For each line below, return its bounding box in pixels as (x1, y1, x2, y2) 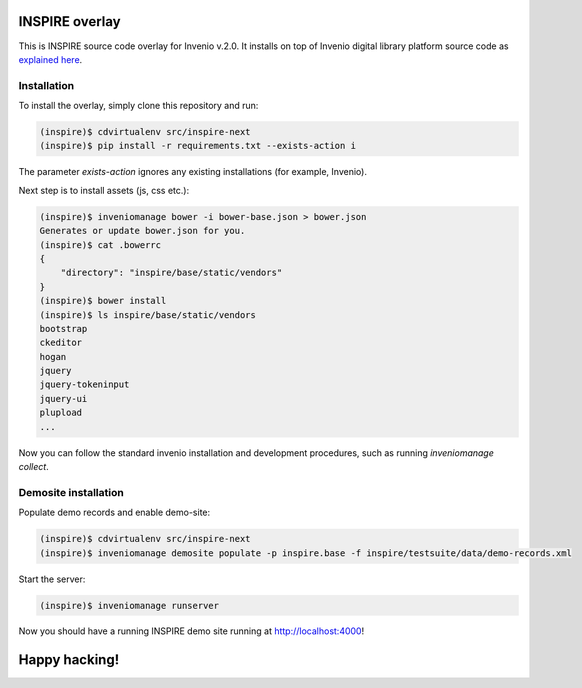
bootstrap (39, 323, 88, 334)
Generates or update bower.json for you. (39, 225, 246, 237)
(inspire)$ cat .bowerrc (39, 239, 162, 250)
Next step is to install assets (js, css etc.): (18, 184, 190, 196)
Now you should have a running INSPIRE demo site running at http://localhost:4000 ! (18, 625, 365, 637)
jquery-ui (39, 393, 88, 404)
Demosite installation (18, 485, 124, 499)
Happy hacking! (18, 651, 120, 669)
